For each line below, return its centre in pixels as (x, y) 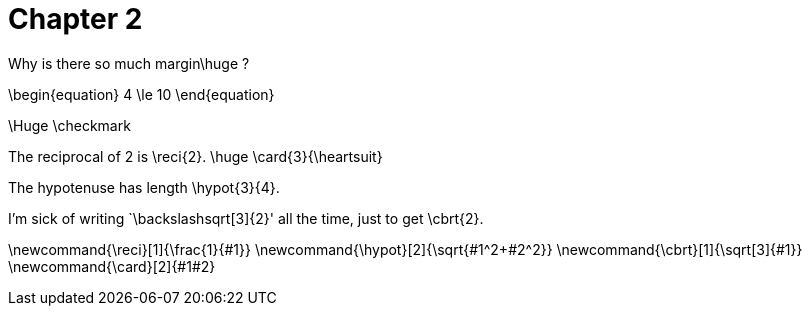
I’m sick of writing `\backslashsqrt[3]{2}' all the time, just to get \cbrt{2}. (246, 218)
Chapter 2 (75, 19)
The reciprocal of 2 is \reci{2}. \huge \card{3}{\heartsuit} (195, 156)
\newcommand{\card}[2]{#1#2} (112, 266)
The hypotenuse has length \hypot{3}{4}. (144, 187)
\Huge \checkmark (69, 125)
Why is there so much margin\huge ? (129, 63)
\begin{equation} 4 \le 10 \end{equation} (141, 94)
